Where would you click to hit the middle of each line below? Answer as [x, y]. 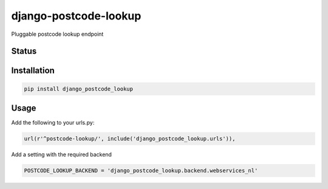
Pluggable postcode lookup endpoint [57, 34]
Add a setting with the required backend [62, 154]
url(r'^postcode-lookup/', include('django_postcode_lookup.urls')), [130, 139]
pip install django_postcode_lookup [79, 89]
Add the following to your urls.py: [53, 123]
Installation [33, 71]
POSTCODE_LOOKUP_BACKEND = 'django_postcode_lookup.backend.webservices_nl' [141, 171]
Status [24, 51]
